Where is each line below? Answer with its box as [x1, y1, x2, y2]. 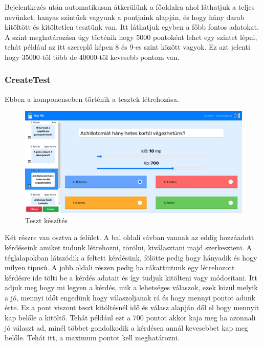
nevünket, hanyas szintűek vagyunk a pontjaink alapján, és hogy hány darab [5, 11, 245, 22]
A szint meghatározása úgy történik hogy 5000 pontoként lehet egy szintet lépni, [5, 31, 257, 42]
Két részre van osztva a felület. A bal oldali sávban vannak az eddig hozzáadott [5, 232, 254, 243]
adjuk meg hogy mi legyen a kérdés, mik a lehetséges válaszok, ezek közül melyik [5, 282, 258, 293]
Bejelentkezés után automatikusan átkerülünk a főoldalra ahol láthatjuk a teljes [5, 2, 255, 12]
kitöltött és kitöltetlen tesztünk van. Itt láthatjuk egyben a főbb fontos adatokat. [5, 21, 259, 32]
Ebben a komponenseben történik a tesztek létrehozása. [5, 93, 179, 104]
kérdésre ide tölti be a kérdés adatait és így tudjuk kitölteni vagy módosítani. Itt [5, 272, 257, 283]
